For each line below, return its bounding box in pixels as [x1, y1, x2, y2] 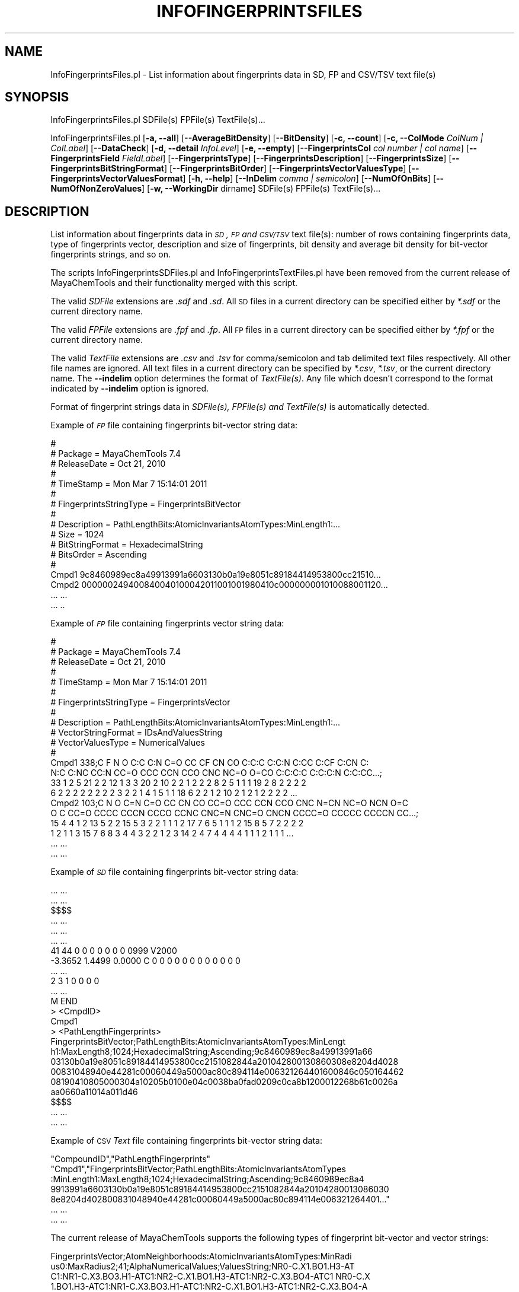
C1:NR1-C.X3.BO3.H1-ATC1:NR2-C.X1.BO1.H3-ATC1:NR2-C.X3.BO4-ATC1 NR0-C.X [50, 1271, 370, 1282]
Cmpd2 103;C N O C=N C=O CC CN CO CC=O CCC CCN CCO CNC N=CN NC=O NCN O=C [50, 798, 408, 809]
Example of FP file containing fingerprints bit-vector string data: [50, 420, 298, 431]
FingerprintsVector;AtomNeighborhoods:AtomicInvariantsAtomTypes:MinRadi [50, 1251, 352, 1262]
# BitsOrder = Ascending [50, 549, 147, 560]
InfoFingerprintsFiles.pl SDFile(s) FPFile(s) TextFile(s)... [50, 114, 265, 125]
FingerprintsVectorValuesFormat [50, 173, 183, 184]
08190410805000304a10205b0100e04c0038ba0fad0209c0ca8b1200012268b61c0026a [50, 1077, 398, 1087]
